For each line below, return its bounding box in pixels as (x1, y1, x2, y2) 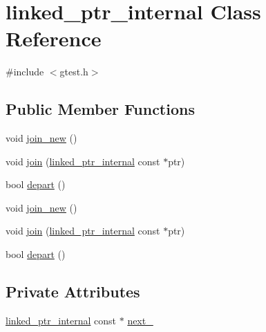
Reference (6, 24, 102, 53)
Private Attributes (6, 281, 140, 302)
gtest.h (59, 64, 88, 79)
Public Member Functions (6, 98, 195, 120)
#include (6, 64, 44, 79)
